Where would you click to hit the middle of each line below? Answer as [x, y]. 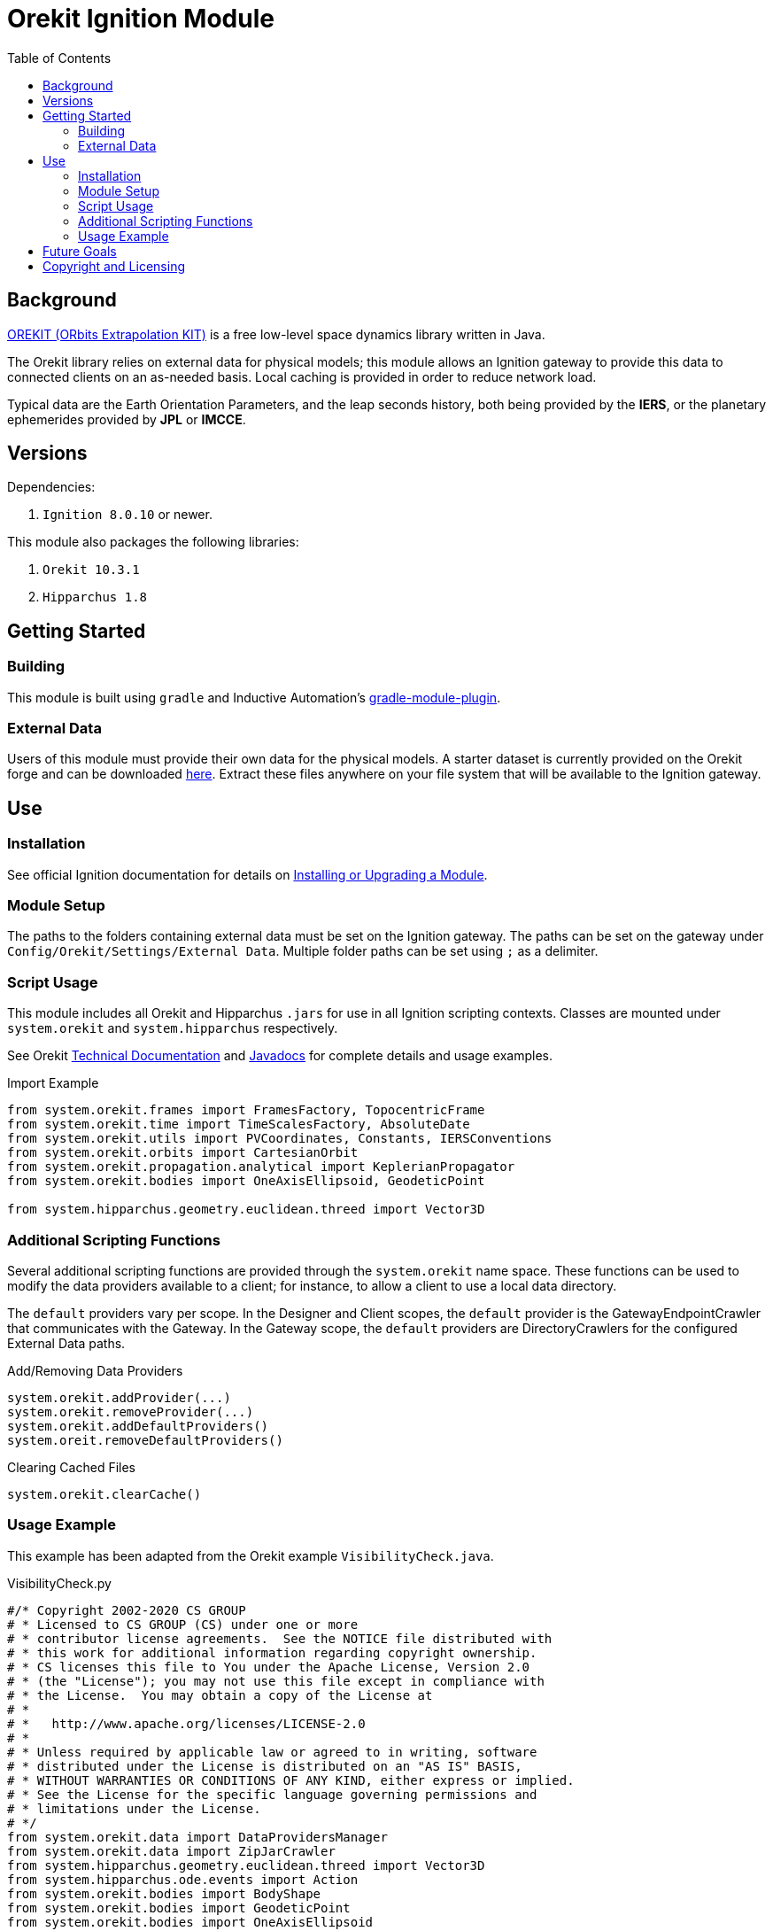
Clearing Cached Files [72, 1467]
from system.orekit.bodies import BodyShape [164, 1893]
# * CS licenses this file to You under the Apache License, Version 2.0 [269, 1667]
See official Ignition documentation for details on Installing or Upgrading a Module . [247, 874]
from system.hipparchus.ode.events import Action [183, 1879]
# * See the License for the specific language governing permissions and [272, 1794]
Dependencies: [51, 487]
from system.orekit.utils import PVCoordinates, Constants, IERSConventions [280, 1139]
